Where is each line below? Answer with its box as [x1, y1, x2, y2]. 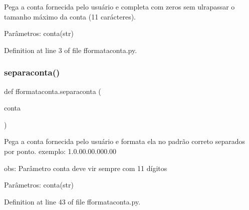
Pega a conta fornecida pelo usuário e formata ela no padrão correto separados [4, 136, 245, 146]
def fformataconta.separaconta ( [4, 85, 101, 96]
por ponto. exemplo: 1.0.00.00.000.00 [4, 145, 117, 156]
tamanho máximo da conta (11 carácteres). [4, 11, 136, 21]
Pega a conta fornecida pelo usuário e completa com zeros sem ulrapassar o [4, 1, 235, 11]
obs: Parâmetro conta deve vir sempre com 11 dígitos [4, 162, 167, 173]
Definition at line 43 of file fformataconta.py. [4, 196, 141, 206]
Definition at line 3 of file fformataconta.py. [4, 44, 137, 55]
